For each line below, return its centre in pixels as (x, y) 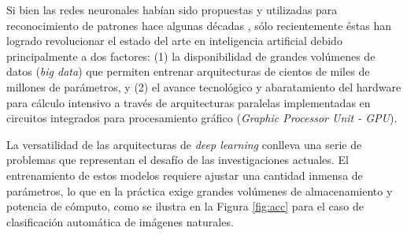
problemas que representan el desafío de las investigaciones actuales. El (178, 160)
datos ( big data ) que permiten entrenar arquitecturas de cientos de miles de (188, 71)
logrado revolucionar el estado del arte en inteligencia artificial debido (174, 41)
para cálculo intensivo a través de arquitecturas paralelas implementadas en (189, 102)
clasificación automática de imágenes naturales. (120, 221)
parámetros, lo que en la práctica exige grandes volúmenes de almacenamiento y (200, 190)
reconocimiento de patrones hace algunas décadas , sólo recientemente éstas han (199, 25)
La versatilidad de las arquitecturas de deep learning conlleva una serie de (184, 144)
